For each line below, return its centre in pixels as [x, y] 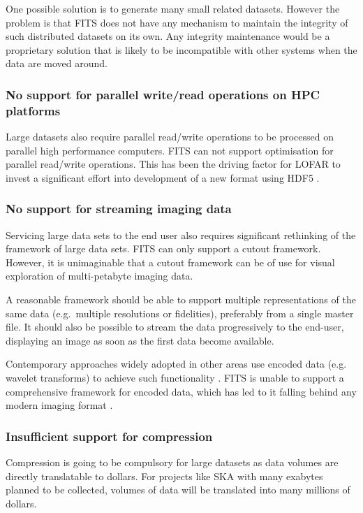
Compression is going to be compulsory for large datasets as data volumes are [172, 462]
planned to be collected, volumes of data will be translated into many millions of [178, 490]
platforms [33, 110]
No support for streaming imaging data [119, 209]
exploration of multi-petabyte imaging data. [99, 276]
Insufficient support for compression [109, 436]
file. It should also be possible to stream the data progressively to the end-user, [175, 327]
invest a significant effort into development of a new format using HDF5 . [163, 177]
